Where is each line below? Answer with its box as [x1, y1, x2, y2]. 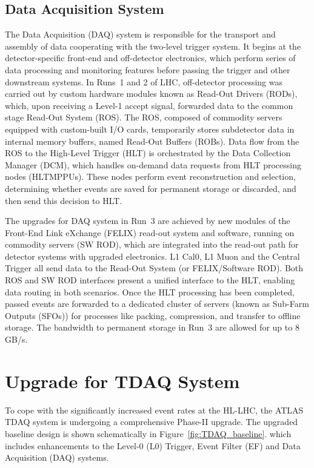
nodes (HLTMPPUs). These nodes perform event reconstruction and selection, [5, 170, 296, 183]
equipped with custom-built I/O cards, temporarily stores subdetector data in [5, 122, 295, 135]
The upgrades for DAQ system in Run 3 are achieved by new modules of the [5, 214, 290, 227]
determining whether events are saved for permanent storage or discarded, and [5, 182, 296, 194]
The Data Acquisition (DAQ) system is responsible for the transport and [5, 28, 276, 41]
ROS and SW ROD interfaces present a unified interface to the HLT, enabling [5, 274, 295, 286]
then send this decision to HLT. [5, 194, 122, 206]
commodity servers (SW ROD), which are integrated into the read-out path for [5, 238, 299, 251]
